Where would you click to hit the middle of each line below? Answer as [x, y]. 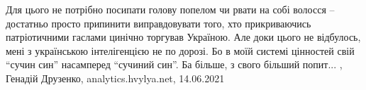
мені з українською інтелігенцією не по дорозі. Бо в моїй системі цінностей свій [180, 50]
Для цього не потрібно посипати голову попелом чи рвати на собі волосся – [170, 9]
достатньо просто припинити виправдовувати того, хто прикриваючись [159, 23]
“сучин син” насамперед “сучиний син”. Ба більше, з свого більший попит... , [174, 64]
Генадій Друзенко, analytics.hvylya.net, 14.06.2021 [115, 78]
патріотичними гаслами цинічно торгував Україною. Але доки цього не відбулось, [183, 37]
